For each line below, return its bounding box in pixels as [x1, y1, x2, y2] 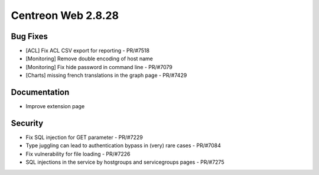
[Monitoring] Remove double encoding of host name [25, 55, 153, 62]
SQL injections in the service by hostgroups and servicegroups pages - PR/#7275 [25, 158, 224, 166]
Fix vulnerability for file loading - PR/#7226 [25, 150, 131, 157]
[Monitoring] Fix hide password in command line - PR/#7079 [25, 63, 172, 70]
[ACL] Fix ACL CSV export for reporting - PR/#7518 [25, 47, 150, 54]
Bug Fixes [11, 31, 48, 41]
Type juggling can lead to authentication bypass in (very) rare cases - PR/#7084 [25, 142, 222, 149]
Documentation [11, 87, 70, 98]
